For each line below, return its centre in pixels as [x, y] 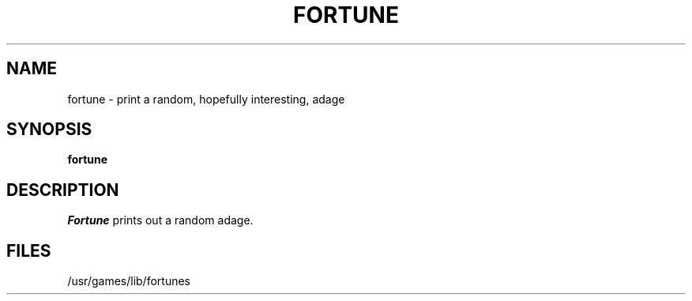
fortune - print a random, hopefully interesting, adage [206, 99]
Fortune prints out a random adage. [160, 220]
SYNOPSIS [49, 130]
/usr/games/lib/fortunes [129, 281]
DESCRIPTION [63, 190]
